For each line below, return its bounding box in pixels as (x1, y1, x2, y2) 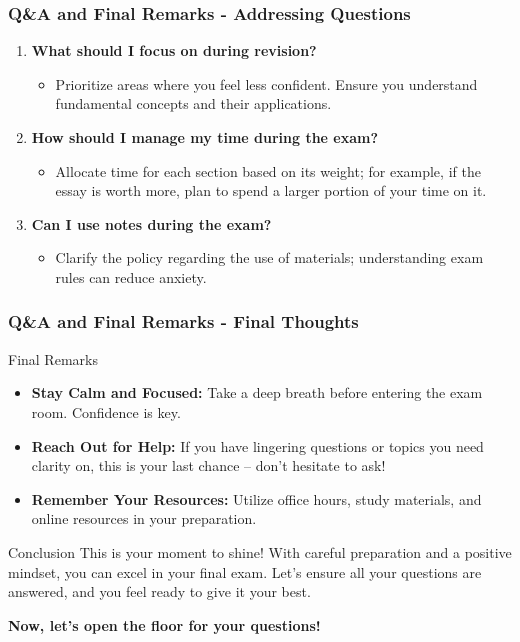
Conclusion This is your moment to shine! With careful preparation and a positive (8, 541, 512, 562)
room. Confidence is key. (31, 401, 181, 422)
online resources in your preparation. (31, 508, 257, 529)
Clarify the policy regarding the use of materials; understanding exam (55, 247, 484, 268)
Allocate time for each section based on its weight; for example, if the (55, 160, 481, 181)
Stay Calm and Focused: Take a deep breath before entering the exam (31, 382, 483, 403)
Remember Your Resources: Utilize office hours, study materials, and (31, 488, 482, 509)
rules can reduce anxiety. (55, 266, 207, 287)
